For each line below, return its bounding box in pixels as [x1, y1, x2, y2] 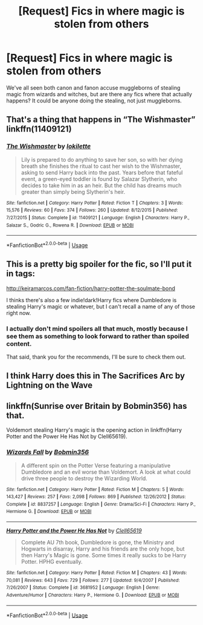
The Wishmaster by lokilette [6, 142, 91, 151]
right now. [6, 309, 31, 316]
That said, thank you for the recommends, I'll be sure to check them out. [6, 353, 186, 361]
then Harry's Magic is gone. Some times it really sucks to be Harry [21, 552, 187, 559]
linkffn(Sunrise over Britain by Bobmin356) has [6, 401, 187, 411]
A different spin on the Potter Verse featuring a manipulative [21, 461, 171, 469]
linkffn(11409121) [6, 124, 72, 134]
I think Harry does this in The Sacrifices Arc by [6, 371, 185, 381]
